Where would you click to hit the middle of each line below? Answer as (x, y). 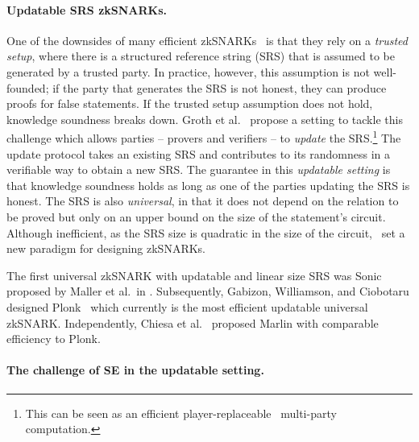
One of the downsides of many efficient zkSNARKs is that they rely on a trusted (207, 40)
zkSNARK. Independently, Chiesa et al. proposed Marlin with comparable (193, 322)
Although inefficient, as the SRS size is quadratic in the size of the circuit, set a (206, 232)
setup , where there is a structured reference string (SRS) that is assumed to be (201, 56)
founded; (28, 87)
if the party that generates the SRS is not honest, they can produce (220, 87)
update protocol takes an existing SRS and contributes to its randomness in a (199, 153)
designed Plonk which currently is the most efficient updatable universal (187, 306)
